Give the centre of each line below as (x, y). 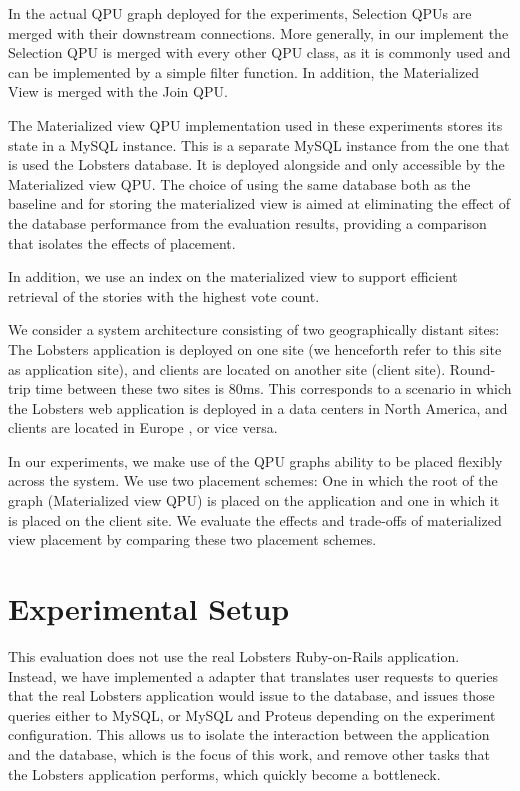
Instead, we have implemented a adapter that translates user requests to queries (253, 675)
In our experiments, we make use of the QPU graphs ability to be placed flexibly (255, 460)
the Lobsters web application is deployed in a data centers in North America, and (258, 407)
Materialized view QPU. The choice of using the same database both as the (239, 183)
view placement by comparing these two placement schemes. (192, 539)
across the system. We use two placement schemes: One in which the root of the (253, 480)
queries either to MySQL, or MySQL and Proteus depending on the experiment (252, 714)
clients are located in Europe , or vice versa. (143, 427)
